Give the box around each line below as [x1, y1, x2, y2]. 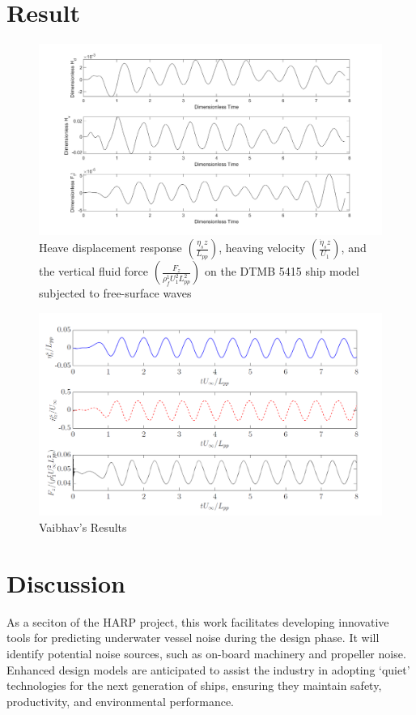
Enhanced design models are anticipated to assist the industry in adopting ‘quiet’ [6, 661, 410, 678]
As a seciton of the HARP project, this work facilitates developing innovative [6, 613, 389, 630]
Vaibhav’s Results [39, 519, 127, 535]
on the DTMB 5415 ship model [204, 263, 360, 280]
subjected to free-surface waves [39, 285, 192, 302]
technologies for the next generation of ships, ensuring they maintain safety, [6, 677, 382, 694]
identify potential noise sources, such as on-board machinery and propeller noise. [6, 644, 406, 661]
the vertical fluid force [39, 263, 149, 280]
